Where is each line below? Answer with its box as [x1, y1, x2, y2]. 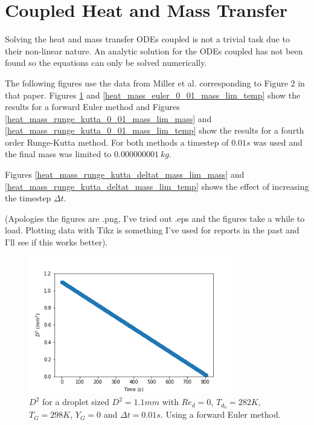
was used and [253, 135, 303, 148]
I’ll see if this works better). [5, 236, 108, 248]
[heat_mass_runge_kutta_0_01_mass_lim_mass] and [5, 112, 212, 125]
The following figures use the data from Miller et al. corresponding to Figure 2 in [5, 76, 305, 89]
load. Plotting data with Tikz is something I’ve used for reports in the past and [5, 224, 300, 236]
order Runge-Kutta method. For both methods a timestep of [5, 135, 229, 148]
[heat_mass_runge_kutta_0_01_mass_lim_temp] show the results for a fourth [5, 124, 304, 137]
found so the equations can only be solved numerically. [5, 56, 207, 69]
